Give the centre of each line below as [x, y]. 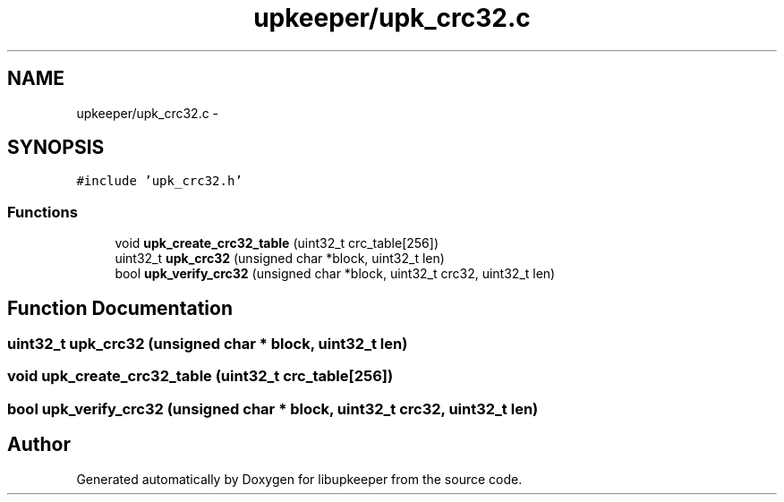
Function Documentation [120, 308]
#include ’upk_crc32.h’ [159, 181]
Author [39, 445]
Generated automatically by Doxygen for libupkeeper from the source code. [299, 479]
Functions [43, 212]
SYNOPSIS [56, 148]
